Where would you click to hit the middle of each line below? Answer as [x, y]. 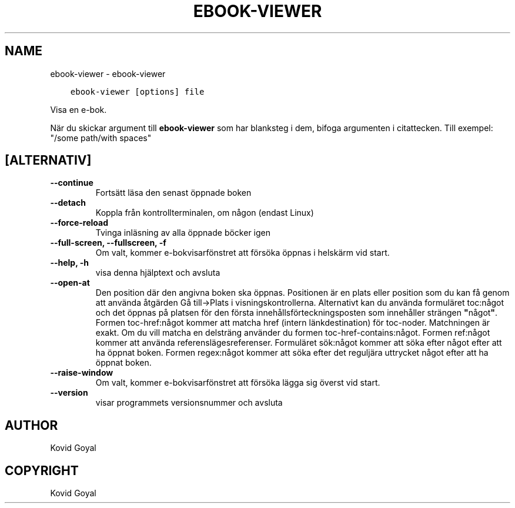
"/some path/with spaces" [101, 138]
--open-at [70, 283]
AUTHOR [31, 425]
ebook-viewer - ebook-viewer [108, 73]
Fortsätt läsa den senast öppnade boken [173, 193]
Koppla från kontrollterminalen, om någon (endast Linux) [205, 213]
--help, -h [69, 263]
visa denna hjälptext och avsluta [158, 273]
